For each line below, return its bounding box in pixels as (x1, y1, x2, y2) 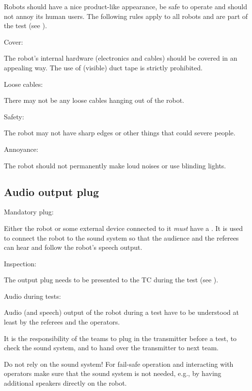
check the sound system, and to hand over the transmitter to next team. (4, 342, 219, 353)
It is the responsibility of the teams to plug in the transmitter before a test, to (4, 333, 237, 343)
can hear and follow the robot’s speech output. (4, 242, 142, 252)
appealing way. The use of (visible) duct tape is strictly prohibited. (4, 62, 203, 72)
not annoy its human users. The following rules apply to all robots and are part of (4, 11, 248, 21)
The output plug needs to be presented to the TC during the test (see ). (4, 275, 219, 285)
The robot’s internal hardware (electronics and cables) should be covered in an (4, 53, 237, 63)
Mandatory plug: (4, 207, 54, 217)
